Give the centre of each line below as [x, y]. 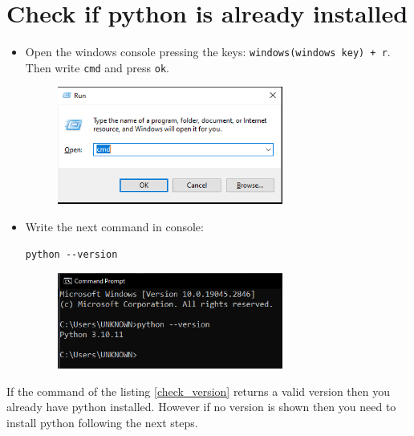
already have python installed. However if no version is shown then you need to [201, 407]
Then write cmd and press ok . [97, 67]
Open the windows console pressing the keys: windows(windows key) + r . [208, 52]
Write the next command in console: [114, 227]
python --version [71, 254]
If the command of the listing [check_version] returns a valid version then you [199, 391]
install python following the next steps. [102, 422]
